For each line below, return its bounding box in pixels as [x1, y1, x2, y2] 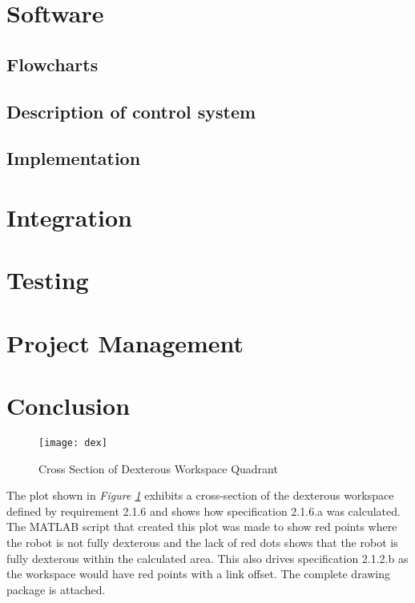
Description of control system [6, 98, 256, 123]
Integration [6, 200, 132, 233]
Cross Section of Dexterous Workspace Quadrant [38, 460, 278, 476]
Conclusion [6, 389, 131, 422]
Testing [6, 263, 89, 296]
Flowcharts [6, 51, 99, 76]
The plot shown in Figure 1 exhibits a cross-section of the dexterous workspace [6, 487, 394, 504]
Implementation [6, 146, 141, 171]
